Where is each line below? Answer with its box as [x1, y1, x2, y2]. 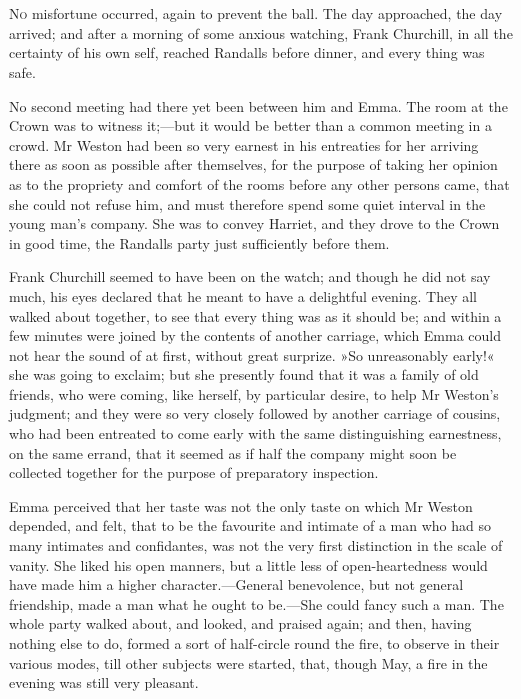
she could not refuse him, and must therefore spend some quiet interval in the [9, 193, 486, 214]
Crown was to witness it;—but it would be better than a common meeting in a [9, 115, 492, 136]
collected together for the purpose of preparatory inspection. [9, 462, 379, 483]
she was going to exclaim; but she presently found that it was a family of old [9, 364, 479, 385]
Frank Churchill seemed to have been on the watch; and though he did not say [9, 266, 491, 287]
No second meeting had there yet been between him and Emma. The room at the [9, 95, 508, 116]
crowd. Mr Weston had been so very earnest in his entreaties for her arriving [9, 134, 479, 155]
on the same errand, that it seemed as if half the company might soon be [9, 442, 457, 463]
